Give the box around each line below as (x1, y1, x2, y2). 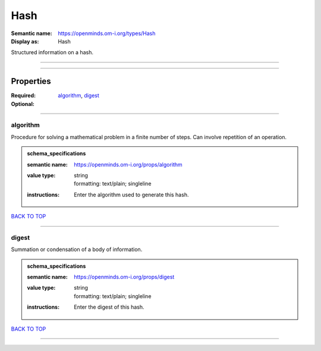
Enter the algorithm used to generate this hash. (74, 191, 189, 198)
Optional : (11, 100, 35, 107)
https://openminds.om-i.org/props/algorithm (74, 161, 182, 168)
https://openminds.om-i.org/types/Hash (58, 30, 156, 37)
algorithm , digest (58, 92, 99, 99)
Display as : (11, 37, 39, 45)
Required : (11, 92, 36, 99)
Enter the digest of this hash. (74, 303, 145, 311)
